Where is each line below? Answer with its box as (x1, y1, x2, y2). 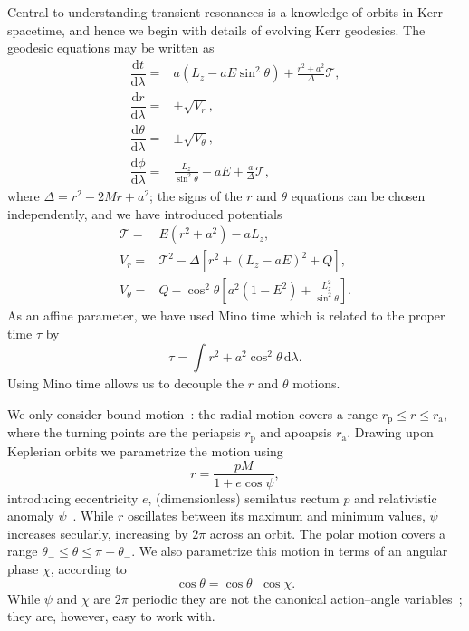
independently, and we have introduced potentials (7, 204, 282, 223)
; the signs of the (149, 186, 243, 206)
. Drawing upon (347, 423, 434, 442)
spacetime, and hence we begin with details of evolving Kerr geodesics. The (7, 20, 426, 39)
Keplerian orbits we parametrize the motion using (7, 441, 283, 460)
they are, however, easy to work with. (7, 607, 215, 626)
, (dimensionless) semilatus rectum (148, 488, 340, 507)
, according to (50, 559, 127, 578)
